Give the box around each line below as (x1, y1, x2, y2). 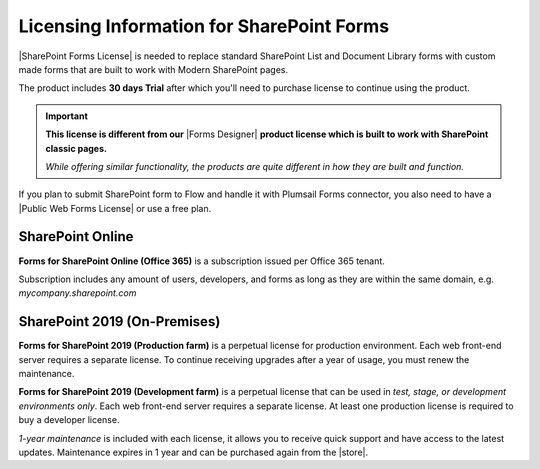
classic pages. (45, 142, 107, 154)
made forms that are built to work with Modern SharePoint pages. (18, 63, 289, 75)
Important (45, 110, 89, 122)
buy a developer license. (18, 414, 120, 426)
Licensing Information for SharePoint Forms (18, 15, 390, 37)
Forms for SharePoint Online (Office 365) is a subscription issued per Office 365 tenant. (18, 255, 385, 267)
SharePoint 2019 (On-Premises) (18, 313, 221, 330)
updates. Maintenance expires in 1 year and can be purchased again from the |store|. (18, 446, 369, 458)
